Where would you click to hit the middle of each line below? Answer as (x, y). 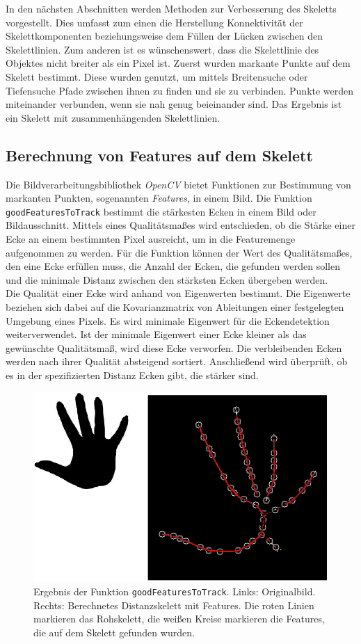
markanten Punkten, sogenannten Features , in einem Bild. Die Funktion (159, 198)
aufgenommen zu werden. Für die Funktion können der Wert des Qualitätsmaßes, (179, 252)
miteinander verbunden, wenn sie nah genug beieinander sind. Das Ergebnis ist (174, 104)
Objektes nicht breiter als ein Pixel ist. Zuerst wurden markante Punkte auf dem (178, 63)
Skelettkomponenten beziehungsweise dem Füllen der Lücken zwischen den (165, 36)
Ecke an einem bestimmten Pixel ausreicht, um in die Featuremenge (151, 238)
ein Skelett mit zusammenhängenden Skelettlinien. (113, 117)
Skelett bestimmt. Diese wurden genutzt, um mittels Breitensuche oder (157, 76)
